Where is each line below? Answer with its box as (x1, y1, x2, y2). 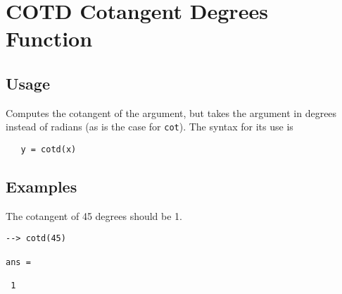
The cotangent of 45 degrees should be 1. (6, 208, 183, 223)
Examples (6, 176, 77, 197)
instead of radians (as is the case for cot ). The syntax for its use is (6, 119, 293, 134)
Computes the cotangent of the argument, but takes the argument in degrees (6, 105, 337, 120)
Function (6, 24, 93, 53)
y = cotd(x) (20, 145, 77, 155)
